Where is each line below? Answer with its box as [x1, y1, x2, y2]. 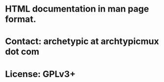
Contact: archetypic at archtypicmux [5, 36, 159, 47]
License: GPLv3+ [5, 68, 76, 80]
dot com [5, 46, 39, 57]
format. [5, 14, 36, 25]
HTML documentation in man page [5, 3, 149, 15]
